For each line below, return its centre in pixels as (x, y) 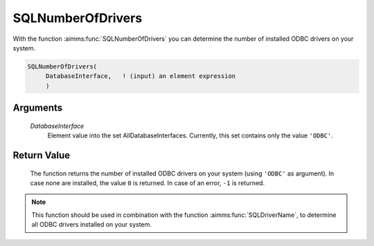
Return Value (42, 155)
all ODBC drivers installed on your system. (92, 225)
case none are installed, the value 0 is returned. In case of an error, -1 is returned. (148, 182)
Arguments (38, 108)
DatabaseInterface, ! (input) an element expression (141, 76)
